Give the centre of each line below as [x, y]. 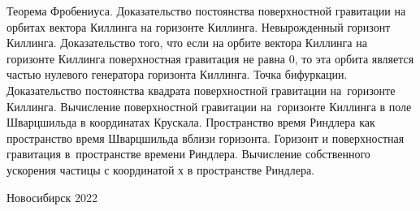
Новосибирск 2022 [52, 197]
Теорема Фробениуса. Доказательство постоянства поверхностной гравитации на [206, 11]
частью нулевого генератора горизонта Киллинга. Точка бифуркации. [177, 74]
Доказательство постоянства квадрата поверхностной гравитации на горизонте [201, 90]
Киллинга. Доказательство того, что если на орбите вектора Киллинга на [187, 43]
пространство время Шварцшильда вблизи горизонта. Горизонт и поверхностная [206, 138]
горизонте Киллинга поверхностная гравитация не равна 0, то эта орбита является [210, 58]
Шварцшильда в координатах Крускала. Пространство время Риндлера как [191, 122]
